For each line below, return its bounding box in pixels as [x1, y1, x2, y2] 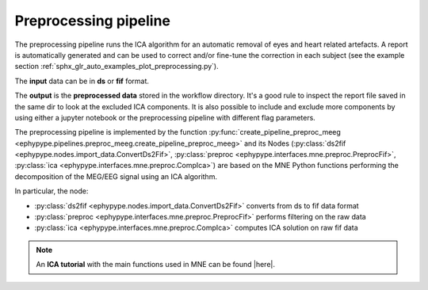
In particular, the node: [14, 186, 89, 196]
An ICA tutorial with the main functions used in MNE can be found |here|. [36, 260, 275, 269]
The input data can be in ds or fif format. [14, 76, 150, 86]
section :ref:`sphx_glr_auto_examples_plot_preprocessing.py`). [14, 62, 219, 71]
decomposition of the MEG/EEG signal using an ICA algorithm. [14, 171, 218, 181]
